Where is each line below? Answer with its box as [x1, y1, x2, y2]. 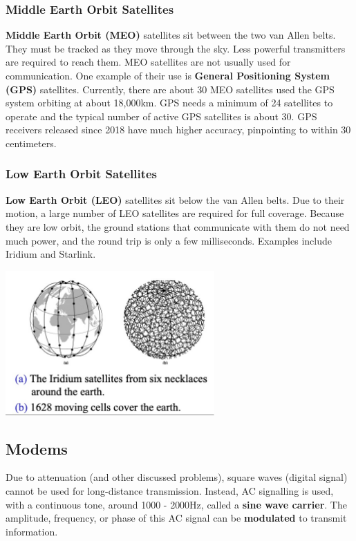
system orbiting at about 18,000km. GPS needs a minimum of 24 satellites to [6, 95, 333, 110]
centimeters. [6, 135, 57, 150]
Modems [6, 437, 68, 459]
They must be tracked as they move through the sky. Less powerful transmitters [6, 41, 346, 55]
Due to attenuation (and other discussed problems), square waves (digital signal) [6, 470, 348, 484]
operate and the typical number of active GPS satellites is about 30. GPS [6, 108, 317, 123]
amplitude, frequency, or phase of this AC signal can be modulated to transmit [6, 511, 347, 525]
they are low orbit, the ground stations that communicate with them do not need [6, 219, 350, 234]
